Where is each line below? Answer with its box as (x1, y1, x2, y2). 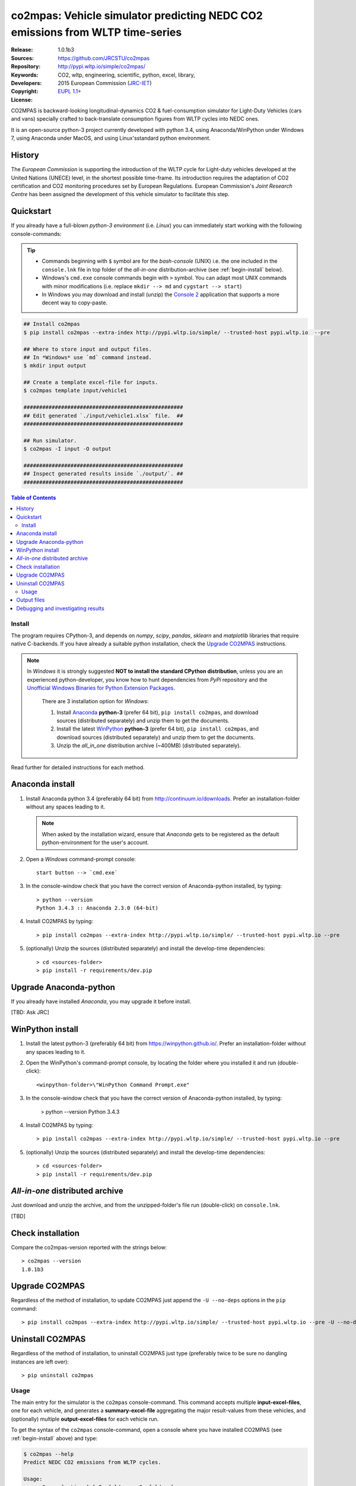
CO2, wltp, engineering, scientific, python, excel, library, (58, 71, 195, 78)
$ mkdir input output (23, 363, 87, 369)
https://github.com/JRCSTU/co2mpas (58, 54, 150, 62)
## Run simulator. (23, 437, 77, 444)
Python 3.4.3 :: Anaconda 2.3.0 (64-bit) (36, 905, 158, 912)
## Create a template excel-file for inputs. (23, 379, 158, 386)
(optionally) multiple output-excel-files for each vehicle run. (11, 1415, 159, 1422)
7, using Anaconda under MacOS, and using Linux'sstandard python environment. (11, 134, 211, 142)
